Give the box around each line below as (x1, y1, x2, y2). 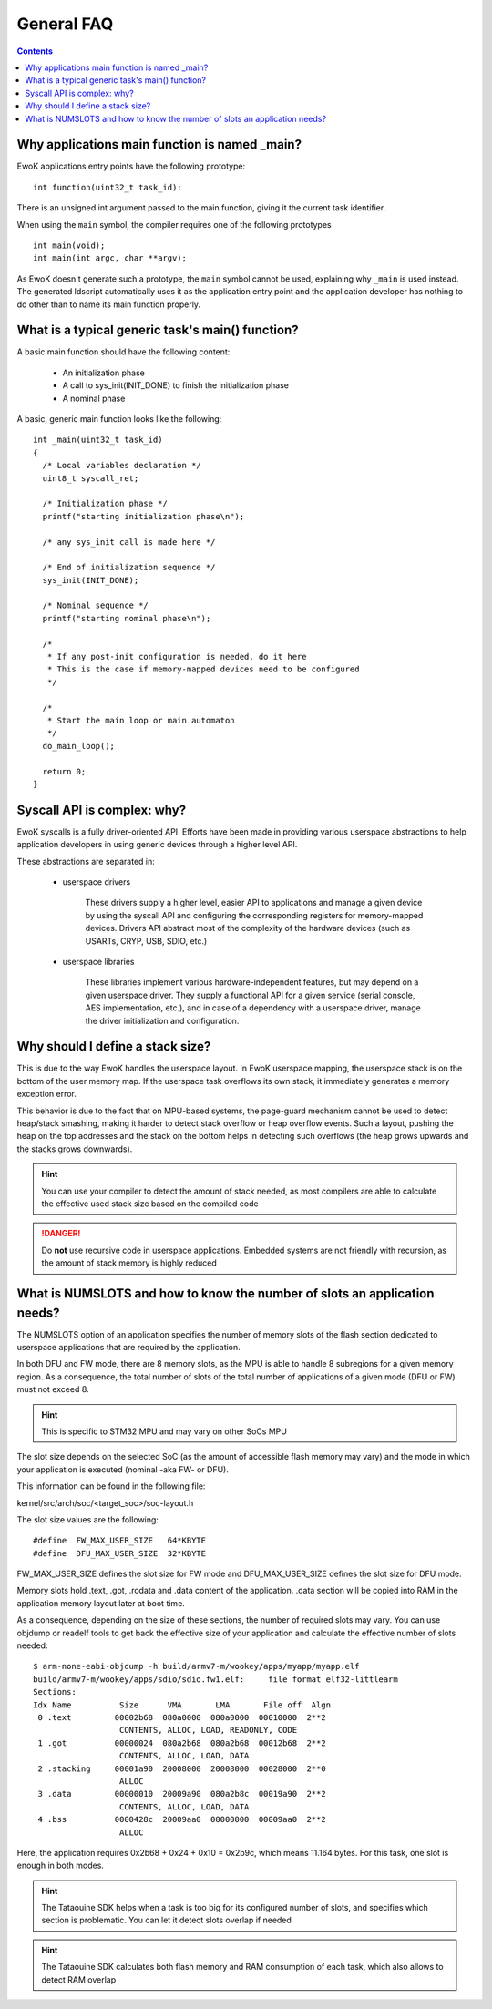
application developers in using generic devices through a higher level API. (16, 839, 298, 850)
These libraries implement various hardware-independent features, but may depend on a (85, 977, 419, 988)
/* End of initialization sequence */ (42, 562, 216, 573)
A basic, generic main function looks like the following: (16, 414, 222, 424)
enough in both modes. (16, 1860, 105, 1871)
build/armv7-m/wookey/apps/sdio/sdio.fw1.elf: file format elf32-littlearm (33, 1674, 398, 1685)
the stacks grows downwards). (16, 1143, 133, 1154)
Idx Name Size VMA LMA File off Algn (33, 1699, 332, 1710)
